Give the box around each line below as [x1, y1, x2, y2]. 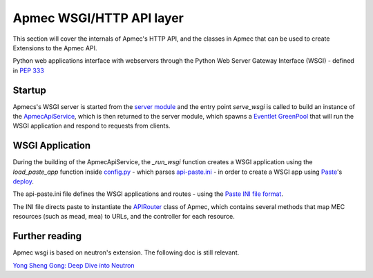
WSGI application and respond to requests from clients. [12, 121, 171, 130]
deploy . [12, 177, 35, 186]
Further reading [12, 230, 82, 242]
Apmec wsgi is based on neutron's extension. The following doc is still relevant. [12, 248, 240, 257]
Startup [12, 84, 46, 96]
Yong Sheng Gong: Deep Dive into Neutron [12, 261, 135, 269]
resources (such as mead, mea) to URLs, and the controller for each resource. [12, 212, 235, 221]
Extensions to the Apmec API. [12, 43, 97, 52]
